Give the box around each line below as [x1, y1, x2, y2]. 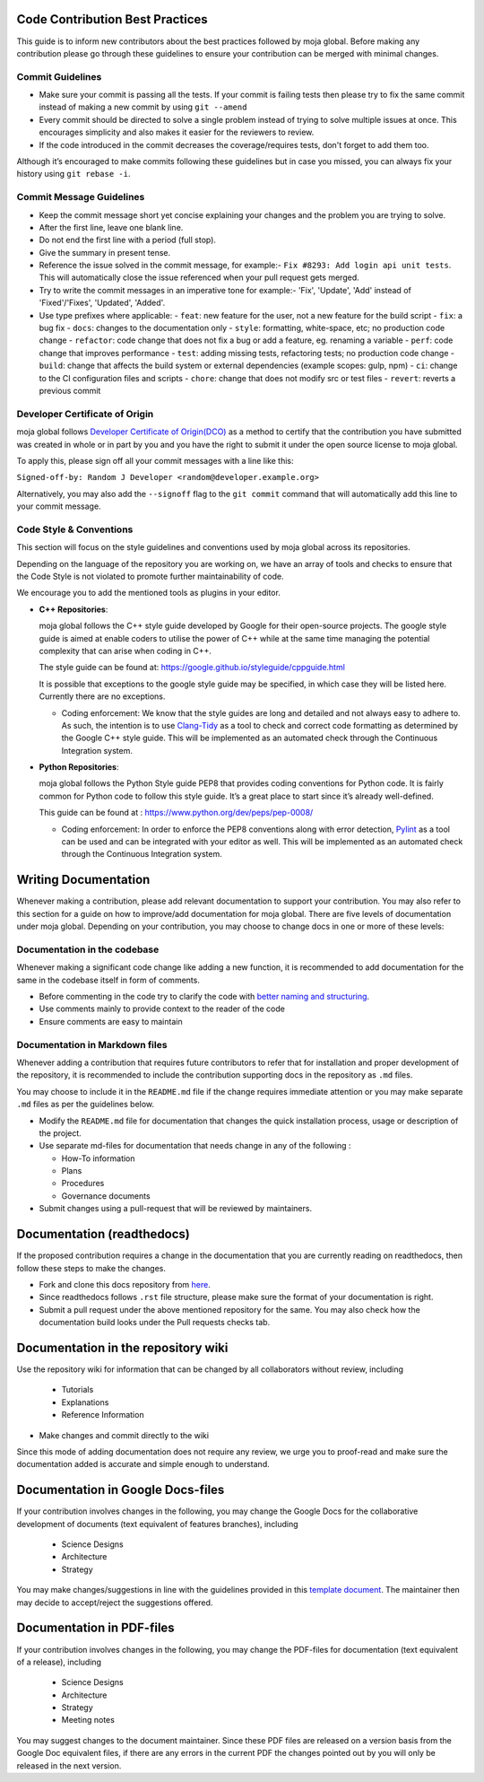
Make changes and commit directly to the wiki [39, 1429, 210, 1440]
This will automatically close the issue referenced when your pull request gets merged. [39, 272, 359, 283]
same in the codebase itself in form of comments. [16, 974, 201, 985]
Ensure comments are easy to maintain [39, 1016, 183, 1026]
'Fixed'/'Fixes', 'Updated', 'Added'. [39, 297, 166, 309]
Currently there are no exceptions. [39, 691, 166, 702]
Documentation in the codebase [16, 943, 160, 956]
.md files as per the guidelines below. [16, 1099, 155, 1110]
